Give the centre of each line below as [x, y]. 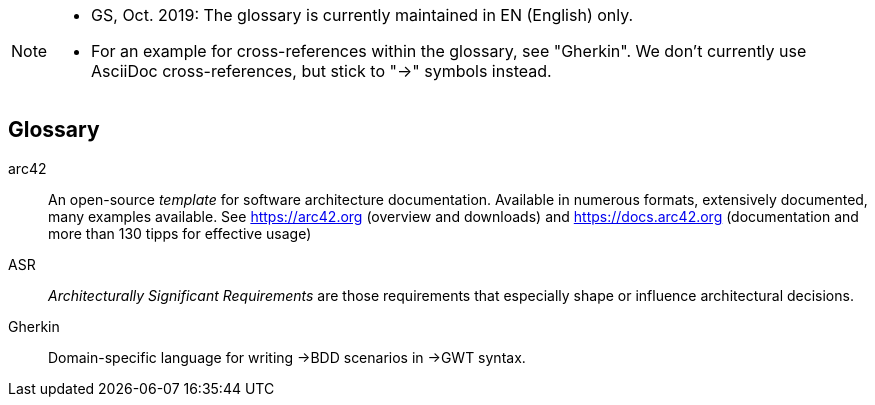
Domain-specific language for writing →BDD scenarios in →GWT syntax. [287, 357]
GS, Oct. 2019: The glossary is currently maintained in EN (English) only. [362, 15]
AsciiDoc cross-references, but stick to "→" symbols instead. [321, 71]
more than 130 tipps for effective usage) [180, 233]
